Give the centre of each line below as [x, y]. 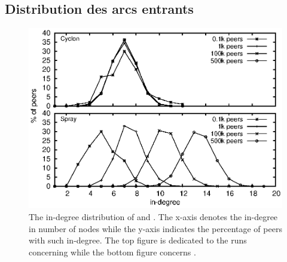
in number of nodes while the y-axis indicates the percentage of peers [155, 228]
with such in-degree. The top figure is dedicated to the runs [138, 240]
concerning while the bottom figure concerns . [112, 252]
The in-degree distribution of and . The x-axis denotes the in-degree [153, 216]
